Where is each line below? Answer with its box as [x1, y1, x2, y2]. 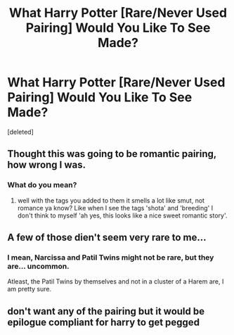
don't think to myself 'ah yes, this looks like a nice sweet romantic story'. [17, 211, 228, 220]
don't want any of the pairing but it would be [7, 305, 205, 317]
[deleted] [7, 127, 34, 136]
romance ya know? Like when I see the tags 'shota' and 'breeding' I [17, 203, 213, 212]
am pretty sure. [7, 285, 51, 293]
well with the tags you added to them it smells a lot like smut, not [17, 196, 205, 205]
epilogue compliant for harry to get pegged [7, 316, 200, 328]
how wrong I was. [7, 159, 86, 171]
